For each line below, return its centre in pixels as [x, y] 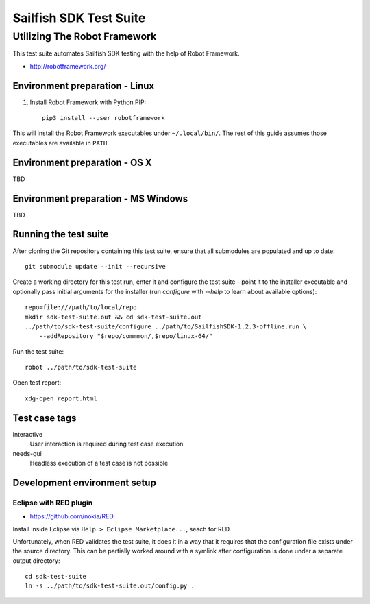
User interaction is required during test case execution [107, 444]
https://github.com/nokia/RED [72, 516]
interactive [28, 434]
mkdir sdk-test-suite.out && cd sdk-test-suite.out [113, 317]
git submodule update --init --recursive [95, 266]
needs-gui [27, 453]
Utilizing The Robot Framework [85, 36]
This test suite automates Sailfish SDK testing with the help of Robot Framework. [126, 53]
